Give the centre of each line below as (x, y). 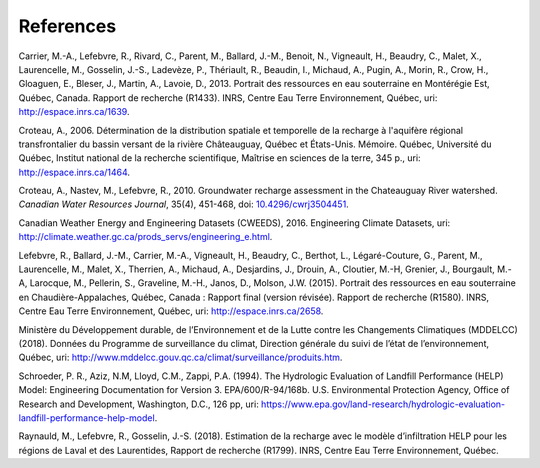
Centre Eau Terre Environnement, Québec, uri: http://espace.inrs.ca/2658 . (171, 311)
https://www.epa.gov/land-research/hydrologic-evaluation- (383, 404)
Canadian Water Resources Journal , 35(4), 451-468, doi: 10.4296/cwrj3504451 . (183, 204)
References (67, 26)
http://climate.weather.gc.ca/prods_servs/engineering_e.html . (145, 237)
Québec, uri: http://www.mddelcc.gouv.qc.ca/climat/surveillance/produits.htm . (180, 357)
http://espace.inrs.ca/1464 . (74, 172)
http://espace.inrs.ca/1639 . (74, 112)
